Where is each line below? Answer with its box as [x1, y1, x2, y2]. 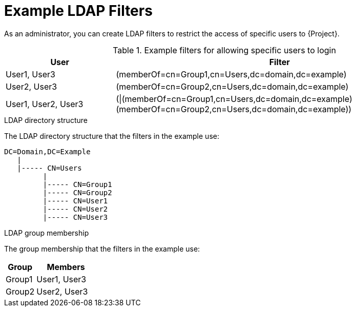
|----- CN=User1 [43, 196, 108, 205]
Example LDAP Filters [4, 2, 153, 19]
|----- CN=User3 [43, 213, 108, 221]
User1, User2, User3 [6, 98, 83, 109]
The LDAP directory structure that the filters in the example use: [4, 131, 219, 140]
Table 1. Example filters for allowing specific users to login [113, 45, 336, 55]
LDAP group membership [4, 228, 89, 237]
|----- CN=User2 [43, 204, 108, 213]
